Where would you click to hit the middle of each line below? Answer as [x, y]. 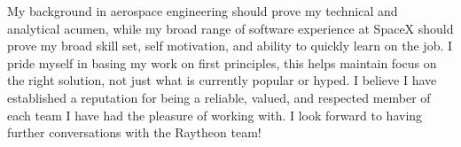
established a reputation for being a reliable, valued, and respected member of [219, 97]
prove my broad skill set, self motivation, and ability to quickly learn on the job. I [230, 46]
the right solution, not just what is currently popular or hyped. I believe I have [222, 80]
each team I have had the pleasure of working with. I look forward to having [215, 115]
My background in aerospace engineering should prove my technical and [203, 11]
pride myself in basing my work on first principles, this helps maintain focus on [222, 62]
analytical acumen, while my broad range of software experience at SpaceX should [230, 28]
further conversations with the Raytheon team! [134, 132]
